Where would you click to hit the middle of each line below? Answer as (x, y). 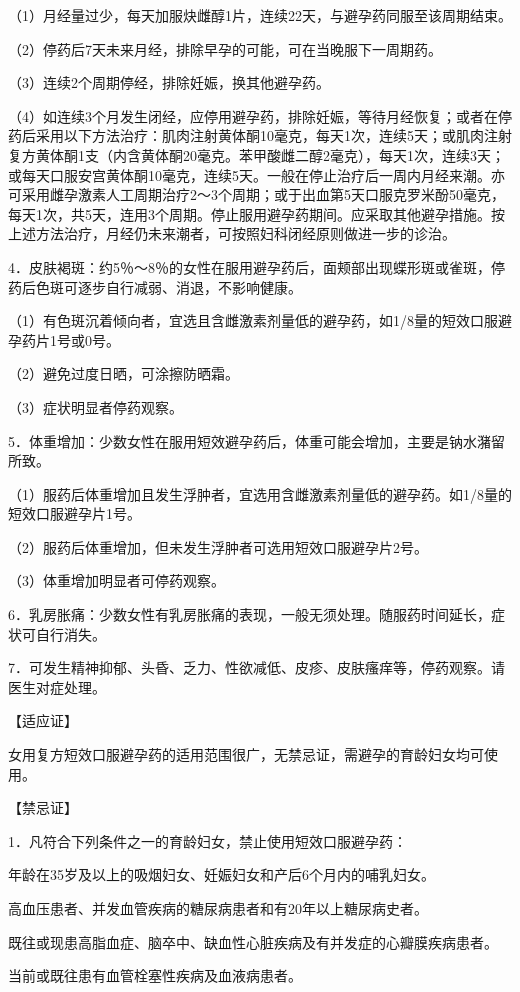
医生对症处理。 (57, 686)
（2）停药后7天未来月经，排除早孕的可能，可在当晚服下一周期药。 (225, 48)
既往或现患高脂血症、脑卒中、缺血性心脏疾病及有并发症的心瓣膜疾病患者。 (253, 941)
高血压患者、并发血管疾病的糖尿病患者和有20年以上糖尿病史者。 (218, 908)
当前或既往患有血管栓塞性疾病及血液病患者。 (155, 975)
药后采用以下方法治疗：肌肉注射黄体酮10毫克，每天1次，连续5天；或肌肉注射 (260, 135)
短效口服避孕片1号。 (74, 513)
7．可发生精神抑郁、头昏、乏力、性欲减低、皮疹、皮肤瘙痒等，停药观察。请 (256, 667)
